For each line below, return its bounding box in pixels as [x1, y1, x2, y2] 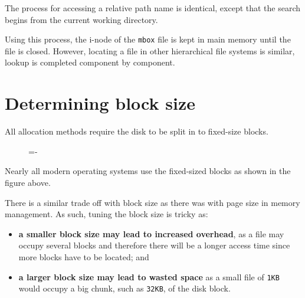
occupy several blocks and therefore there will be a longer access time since [18, 239, 290, 251]
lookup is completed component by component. [5, 56, 175, 68]
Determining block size [5, 91, 195, 115]
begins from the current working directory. [5, 13, 158, 25]
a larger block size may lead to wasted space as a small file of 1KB [18, 270, 280, 283]
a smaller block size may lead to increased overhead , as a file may [18, 227, 284, 240]
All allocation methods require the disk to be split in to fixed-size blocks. [5, 125, 268, 137]
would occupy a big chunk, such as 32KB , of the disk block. [18, 282, 231, 294]
